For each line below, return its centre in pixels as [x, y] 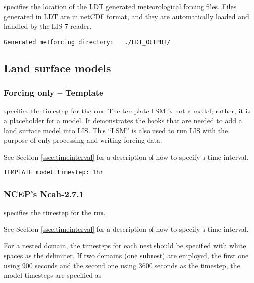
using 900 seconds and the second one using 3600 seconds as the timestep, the [122, 265]
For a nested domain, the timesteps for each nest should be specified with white [125, 246]
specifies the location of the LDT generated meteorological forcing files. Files [120, 6]
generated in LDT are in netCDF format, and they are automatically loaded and [127, 16]
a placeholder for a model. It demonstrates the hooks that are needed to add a [123, 121]
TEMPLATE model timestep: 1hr [54, 173]
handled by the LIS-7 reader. [48, 26]
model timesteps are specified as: [54, 275]
